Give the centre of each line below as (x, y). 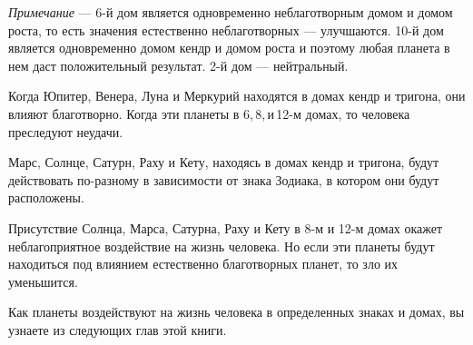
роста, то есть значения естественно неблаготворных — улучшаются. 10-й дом (226, 30)
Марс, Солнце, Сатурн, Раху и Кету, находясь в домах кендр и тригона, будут (224, 162)
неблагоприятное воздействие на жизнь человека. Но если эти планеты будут (222, 246)
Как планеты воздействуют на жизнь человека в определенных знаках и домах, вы (236, 312)
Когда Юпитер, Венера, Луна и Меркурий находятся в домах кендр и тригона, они (237, 96)
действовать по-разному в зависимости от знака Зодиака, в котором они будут (224, 179)
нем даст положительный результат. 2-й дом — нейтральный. (178, 65)
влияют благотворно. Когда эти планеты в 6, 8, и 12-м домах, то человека (209, 113)
